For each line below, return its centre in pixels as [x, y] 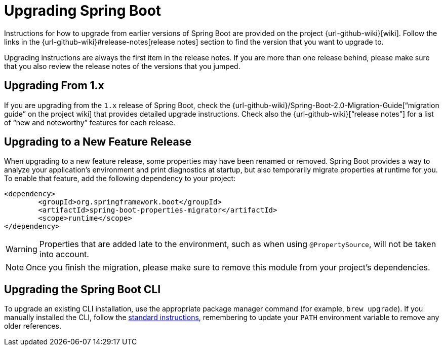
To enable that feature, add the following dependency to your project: [120, 179]
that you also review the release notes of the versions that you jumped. [122, 66]
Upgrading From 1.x [54, 86]
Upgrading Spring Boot [83, 11]
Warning [22, 249]
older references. [33, 326]
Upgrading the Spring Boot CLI [83, 289]
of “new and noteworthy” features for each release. [90, 122]
